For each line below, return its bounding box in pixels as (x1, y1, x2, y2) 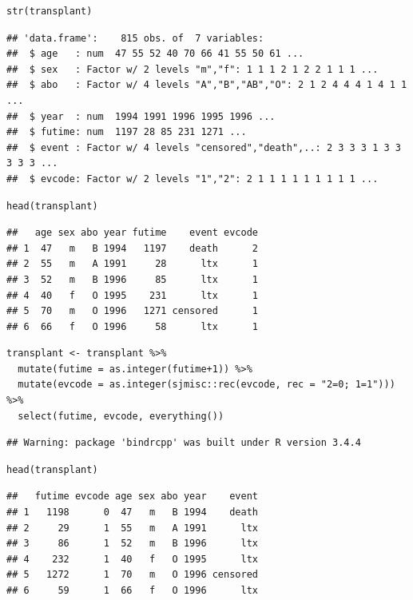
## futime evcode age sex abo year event (6, 491, 258, 503)
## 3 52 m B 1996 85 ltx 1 (6, 273, 258, 285)
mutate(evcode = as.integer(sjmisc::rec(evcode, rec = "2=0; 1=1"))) (18, 379, 395, 391)
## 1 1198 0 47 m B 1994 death (6, 507, 258, 519)
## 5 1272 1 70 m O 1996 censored (6, 569, 258, 581)
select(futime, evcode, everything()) (18, 410, 224, 422)
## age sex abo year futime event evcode (6, 227, 258, 239)
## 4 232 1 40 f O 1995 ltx (6, 553, 258, 565)
